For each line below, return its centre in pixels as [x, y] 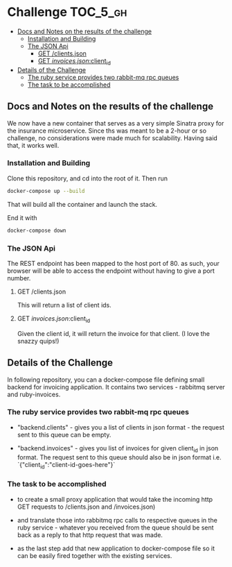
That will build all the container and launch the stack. [82, 204]
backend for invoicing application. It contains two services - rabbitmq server [116, 387]
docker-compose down [37, 230]
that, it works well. [33, 145]
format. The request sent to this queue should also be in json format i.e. [119, 457]
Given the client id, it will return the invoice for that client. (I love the [113, 333]
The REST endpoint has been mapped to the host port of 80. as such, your [113, 263]
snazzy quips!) [38, 341]
